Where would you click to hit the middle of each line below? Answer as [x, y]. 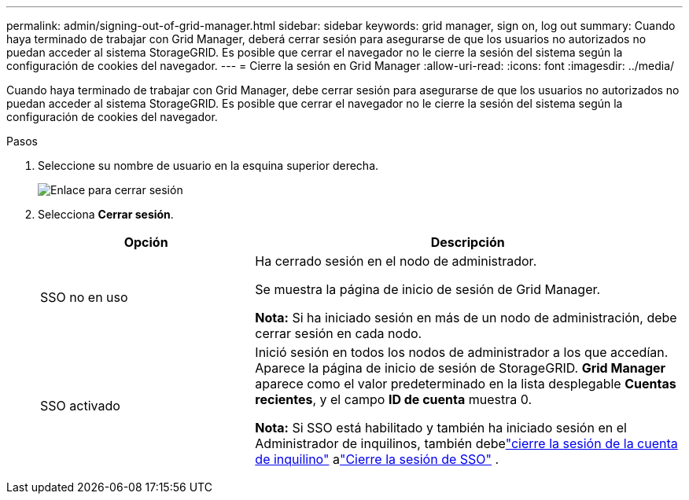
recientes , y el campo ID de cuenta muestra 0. [394, 399]
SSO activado [80, 406]
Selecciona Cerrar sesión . [106, 214]
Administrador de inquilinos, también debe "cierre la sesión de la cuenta [466, 443]
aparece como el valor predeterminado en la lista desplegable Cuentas [466, 384]
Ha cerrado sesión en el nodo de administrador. [396, 261]
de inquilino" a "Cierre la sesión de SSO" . [377, 459]
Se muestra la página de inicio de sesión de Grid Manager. [428, 289]
